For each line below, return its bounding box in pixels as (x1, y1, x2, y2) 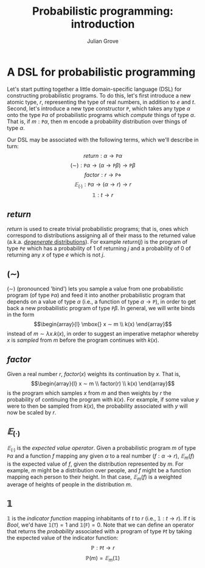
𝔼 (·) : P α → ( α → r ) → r (74, 180, 132, 190)
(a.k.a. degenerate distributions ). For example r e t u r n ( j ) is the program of (7, 238, 188, 246)
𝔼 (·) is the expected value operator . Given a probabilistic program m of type (7, 444, 196, 453)
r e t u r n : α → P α (83, 152, 122, 159)
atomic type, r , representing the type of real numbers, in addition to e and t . (7, 98, 196, 105)
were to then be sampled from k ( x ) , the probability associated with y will (7, 402, 188, 410)
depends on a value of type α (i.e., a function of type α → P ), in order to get (7, 298, 196, 305)
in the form (7, 311, 35, 318)
